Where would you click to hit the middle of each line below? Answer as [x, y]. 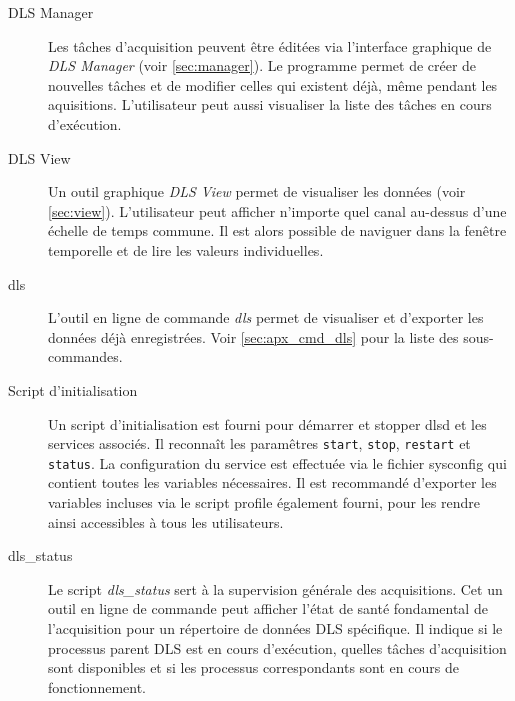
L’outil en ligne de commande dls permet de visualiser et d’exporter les [266, 317]
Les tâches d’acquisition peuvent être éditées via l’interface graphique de [270, 45]
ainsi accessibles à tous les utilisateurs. [166, 521]
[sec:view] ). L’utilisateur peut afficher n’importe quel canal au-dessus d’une [277, 210]
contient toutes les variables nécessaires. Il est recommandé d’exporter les [272, 482]
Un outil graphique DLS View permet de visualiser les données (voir [257, 191]
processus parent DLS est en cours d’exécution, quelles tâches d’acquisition [277, 647]
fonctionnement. [97, 686]
